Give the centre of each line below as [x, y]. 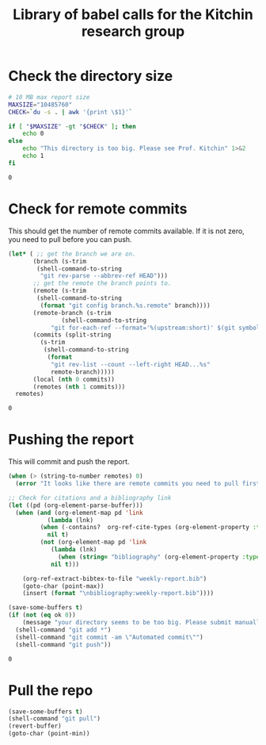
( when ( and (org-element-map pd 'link [80, 513]
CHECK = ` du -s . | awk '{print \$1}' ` [70, 112]
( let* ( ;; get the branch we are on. [72, 254]
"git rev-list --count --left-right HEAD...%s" [131, 364]
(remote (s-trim [60, 291]
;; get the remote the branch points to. [102, 283]
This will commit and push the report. [69, 462]
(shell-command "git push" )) [63, 644]
